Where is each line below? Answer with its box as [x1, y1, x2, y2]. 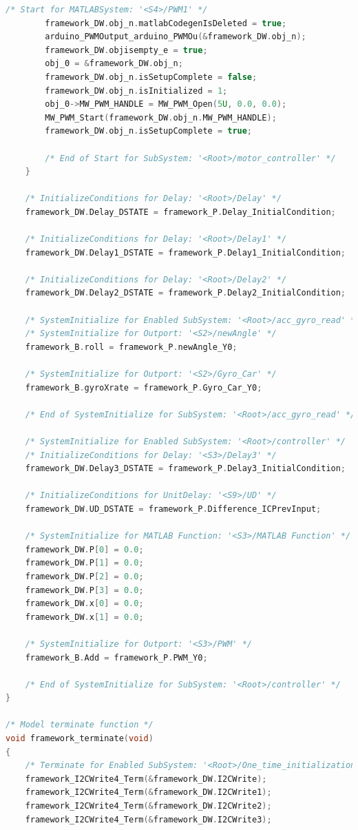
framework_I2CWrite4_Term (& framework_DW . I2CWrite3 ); [25, 814, 272, 824]
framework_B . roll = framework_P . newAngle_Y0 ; [25, 342, 238, 352]
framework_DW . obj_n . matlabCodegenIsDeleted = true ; [45, 18, 287, 28]
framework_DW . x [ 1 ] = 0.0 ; [25, 612, 144, 622]
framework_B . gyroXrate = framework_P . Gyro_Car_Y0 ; [25, 382, 262, 393]
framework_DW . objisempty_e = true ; [45, 45, 208, 55]
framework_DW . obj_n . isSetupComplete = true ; [45, 126, 253, 136]
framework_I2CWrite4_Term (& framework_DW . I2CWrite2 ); [25, 801, 272, 811]
